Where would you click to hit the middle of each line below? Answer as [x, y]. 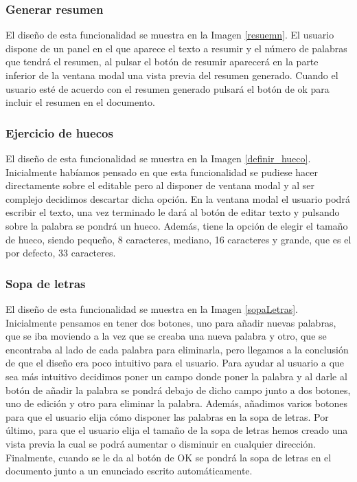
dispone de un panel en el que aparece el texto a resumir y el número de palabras [176, 48]
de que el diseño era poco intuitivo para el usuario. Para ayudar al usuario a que [175, 363]
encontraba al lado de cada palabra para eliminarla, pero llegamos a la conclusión [177, 349]
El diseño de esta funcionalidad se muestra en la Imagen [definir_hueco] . [158, 158]
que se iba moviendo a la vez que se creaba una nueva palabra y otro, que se [166, 336]
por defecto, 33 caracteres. [61, 253]
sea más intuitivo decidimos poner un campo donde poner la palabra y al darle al [176, 376]
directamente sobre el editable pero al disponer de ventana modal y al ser [160, 185]
